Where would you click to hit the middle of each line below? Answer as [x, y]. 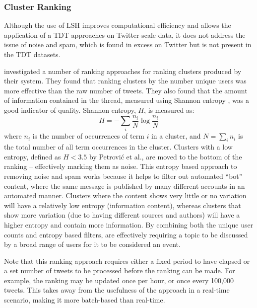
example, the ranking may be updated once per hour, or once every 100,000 [119, 280]
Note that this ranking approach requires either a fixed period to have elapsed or [127, 261]
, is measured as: [169, 110]
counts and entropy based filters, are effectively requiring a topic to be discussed [126, 234]
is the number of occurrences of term [88, 136]
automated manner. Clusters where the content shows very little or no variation [125, 195]
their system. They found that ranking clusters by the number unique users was [125, 81]
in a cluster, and [176, 136]
